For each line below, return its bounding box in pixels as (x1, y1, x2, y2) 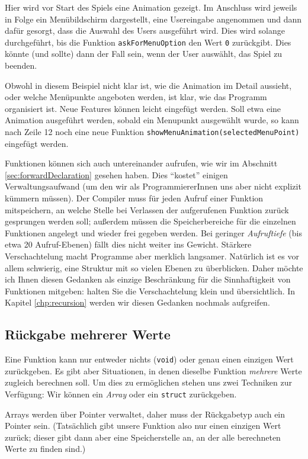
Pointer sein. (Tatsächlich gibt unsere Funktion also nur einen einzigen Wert (5, 419, 281, 432)
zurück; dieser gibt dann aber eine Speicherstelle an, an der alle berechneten (5, 431, 281, 443)
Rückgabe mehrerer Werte (5, 325, 171, 344)
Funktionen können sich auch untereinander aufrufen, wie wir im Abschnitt (5, 157, 278, 169)
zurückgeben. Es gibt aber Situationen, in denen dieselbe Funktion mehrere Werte (5, 364, 302, 377)
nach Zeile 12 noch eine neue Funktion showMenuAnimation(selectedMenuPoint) (5, 126, 300, 137)
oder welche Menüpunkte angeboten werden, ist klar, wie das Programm (5, 91, 267, 103)
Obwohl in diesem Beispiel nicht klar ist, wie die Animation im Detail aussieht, (5, 79, 292, 91)
